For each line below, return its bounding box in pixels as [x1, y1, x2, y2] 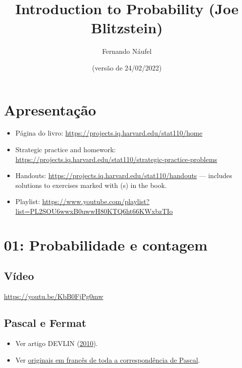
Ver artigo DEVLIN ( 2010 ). [15, 338, 98, 348]
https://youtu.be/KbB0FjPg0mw [4, 291, 103, 301]
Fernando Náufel [102, 46, 152, 56]
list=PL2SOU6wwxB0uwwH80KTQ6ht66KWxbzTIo [15, 206, 173, 216]
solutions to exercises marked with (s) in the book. [15, 180, 167, 190]
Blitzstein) [91, 18, 163, 38]
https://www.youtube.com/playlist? [42, 196, 150, 207]
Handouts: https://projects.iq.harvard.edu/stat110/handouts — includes [15, 170, 232, 181]
